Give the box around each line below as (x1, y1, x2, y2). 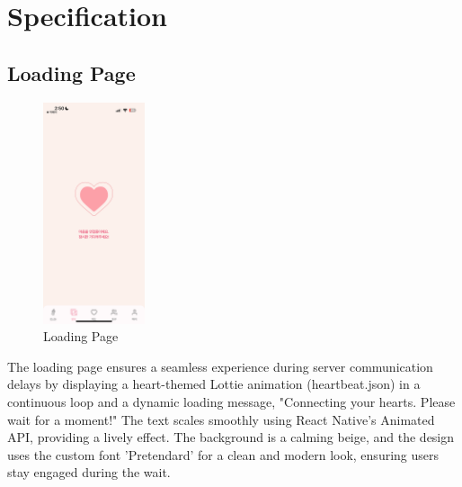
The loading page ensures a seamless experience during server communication (7, 356, 433, 375)
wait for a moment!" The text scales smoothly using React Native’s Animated (7, 410, 435, 428)
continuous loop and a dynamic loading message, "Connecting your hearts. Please (7, 392, 456, 410)
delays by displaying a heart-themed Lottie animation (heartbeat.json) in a (7, 374, 421, 393)
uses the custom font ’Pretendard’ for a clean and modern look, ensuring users (7, 445, 440, 464)
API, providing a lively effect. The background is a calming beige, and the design (7, 428, 455, 446)
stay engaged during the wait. (7, 463, 171, 482)
